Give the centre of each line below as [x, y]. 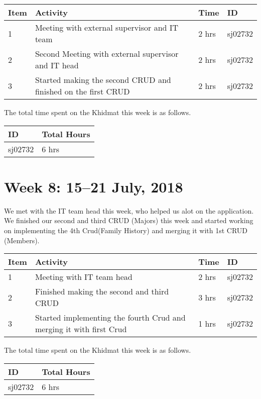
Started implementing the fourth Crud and [110, 318]
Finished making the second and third [102, 291]
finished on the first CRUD [82, 91]
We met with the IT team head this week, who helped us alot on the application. [129, 210]
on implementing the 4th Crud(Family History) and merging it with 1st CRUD [126, 230]
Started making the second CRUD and [103, 80]
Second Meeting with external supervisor [107, 54]
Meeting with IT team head [84, 277]
